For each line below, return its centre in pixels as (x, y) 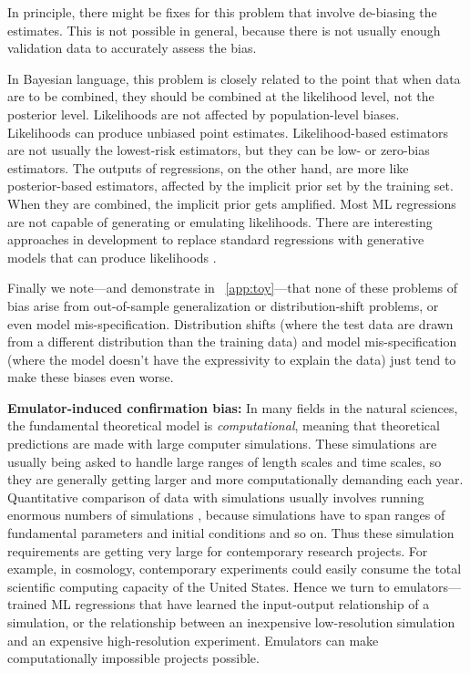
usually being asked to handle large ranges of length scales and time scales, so (225, 461)
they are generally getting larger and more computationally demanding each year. (235, 479)
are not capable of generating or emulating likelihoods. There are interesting (220, 221)
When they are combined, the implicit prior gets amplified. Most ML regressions (232, 203)
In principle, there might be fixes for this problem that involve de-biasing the (222, 12)
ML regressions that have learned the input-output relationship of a (240, 604)
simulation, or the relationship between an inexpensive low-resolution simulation (231, 622)
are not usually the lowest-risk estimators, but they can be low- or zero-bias (219, 150)
